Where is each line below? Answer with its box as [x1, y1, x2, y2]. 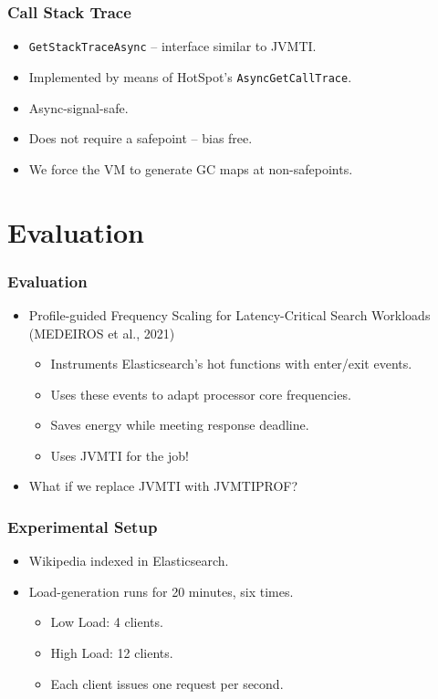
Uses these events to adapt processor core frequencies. [50, 384, 351, 403]
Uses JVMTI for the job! [50, 445, 189, 464]
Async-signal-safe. [28, 98, 129, 117]
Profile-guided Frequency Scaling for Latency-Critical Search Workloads [28, 305, 431, 324]
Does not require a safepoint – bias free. [28, 129, 253, 148]
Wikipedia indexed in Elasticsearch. [28, 551, 229, 570]
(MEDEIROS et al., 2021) [28, 323, 175, 342]
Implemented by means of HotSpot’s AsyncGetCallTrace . [28, 67, 352, 86]
